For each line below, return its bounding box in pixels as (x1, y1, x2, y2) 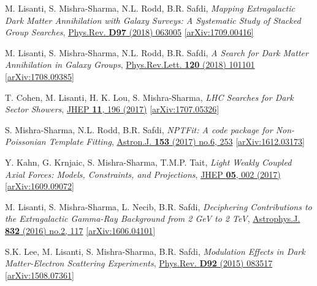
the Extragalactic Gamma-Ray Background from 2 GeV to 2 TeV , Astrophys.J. (5, 212, 300, 225)
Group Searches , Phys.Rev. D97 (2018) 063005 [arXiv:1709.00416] (5, 26, 254, 38)
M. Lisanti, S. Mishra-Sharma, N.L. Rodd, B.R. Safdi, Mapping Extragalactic (5, 2, 295, 14)
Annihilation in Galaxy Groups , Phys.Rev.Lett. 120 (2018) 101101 (5, 58, 255, 71)
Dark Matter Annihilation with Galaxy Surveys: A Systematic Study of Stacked (5, 13, 301, 26)
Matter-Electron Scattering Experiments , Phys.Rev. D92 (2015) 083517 (5, 257, 273, 269)
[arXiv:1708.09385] (5, 70, 74, 82)
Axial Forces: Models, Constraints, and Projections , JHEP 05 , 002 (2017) (5, 167, 281, 180)
